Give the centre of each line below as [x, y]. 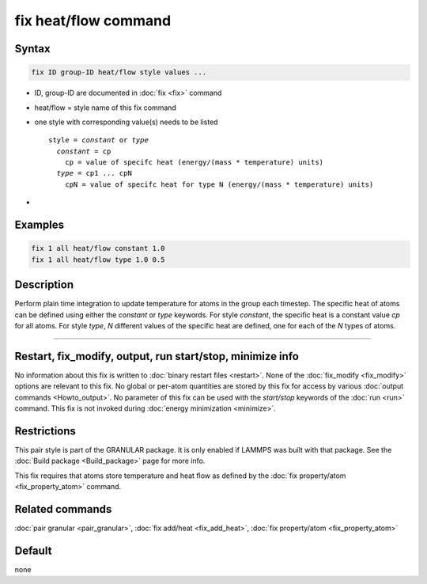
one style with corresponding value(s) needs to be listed [126, 122]
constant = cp [84, 151]
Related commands [63, 509]
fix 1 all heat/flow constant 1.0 [98, 248]
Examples [40, 225]
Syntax [32, 49]
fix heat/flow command [93, 21]
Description [44, 285]
